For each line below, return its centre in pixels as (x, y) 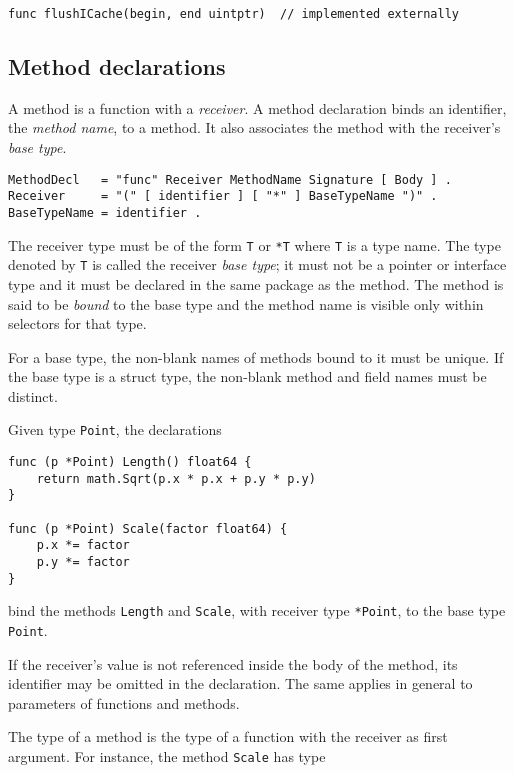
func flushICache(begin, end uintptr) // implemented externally (234, 14)
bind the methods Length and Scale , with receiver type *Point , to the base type (257, 610)
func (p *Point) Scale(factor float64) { (148, 528)
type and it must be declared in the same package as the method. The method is (256, 283)
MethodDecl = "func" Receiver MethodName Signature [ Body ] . (230, 179)
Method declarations (117, 66)
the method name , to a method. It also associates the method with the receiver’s (254, 127)
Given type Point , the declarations (115, 429)
